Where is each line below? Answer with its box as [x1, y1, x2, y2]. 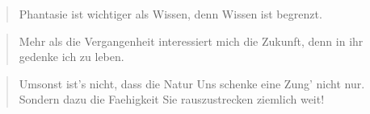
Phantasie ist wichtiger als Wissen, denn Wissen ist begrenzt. [19, 6, 322, 22]
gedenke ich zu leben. [19, 48, 124, 65]
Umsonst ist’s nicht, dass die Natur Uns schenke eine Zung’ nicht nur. [19, 75, 365, 92]
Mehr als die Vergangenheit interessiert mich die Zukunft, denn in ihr [19, 32, 364, 49]
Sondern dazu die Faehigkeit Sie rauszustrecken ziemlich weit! [19, 91, 325, 108]
